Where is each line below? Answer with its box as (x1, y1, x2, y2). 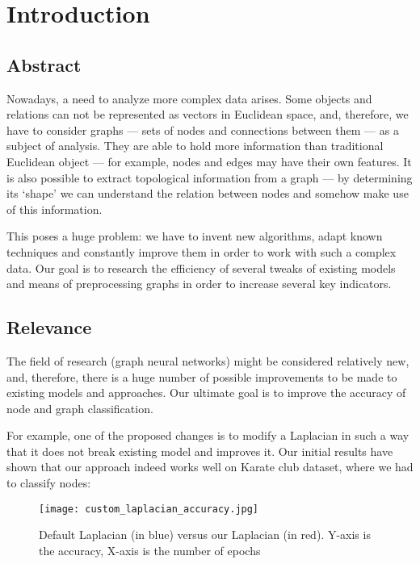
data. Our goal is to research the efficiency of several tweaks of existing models (6, 259, 396, 276)
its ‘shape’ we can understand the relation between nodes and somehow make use (6, 185, 409, 202)
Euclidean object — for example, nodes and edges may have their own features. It (6, 152, 412, 169)
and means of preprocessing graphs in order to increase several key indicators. (6, 275, 392, 292)
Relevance (6, 315, 92, 340)
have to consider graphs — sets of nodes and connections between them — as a (6, 121, 399, 138)
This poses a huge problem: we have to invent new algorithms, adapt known (6, 228, 383, 244)
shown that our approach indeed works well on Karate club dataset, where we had (6, 458, 414, 475)
